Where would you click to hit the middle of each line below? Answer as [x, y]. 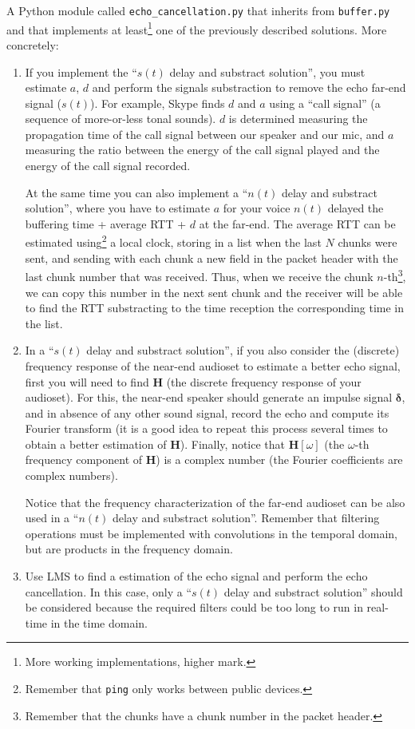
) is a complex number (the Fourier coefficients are [279, 460]
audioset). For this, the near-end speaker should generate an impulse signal [209, 397]
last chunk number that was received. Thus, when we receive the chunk [199, 276]
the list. [44, 323]
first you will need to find [87, 381]
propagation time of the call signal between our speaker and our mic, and [205, 134]
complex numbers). [71, 475]
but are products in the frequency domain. [129, 549]
